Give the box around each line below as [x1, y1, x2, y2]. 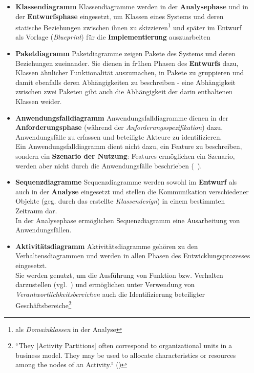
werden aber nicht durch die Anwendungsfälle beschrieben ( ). [15, 160, 202, 170]
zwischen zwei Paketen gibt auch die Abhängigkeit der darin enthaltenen [15, 86, 233, 97]
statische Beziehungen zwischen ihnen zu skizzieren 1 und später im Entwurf [15, 21, 242, 32]
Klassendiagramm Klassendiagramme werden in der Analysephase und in [15, 1, 248, 11]
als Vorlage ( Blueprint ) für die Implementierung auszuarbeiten [15, 32, 211, 42]
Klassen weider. [15, 96, 62, 106]
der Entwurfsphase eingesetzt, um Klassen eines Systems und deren [15, 11, 224, 21]
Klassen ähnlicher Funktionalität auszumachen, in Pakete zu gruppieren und [15, 67, 244, 78]
